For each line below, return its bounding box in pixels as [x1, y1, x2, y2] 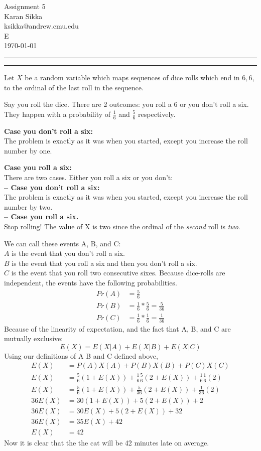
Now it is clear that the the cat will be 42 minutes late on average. [4, 437, 209, 448]
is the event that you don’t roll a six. [12, 248, 125, 258]
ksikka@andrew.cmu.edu [4, 21, 79, 31]
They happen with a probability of [4, 108, 111, 119]
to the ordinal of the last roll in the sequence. [4, 82, 144, 92]
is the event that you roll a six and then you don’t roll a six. [12, 257, 197, 268]
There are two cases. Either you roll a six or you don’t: [4, 172, 173, 182]
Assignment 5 [4, 1, 46, 11]
